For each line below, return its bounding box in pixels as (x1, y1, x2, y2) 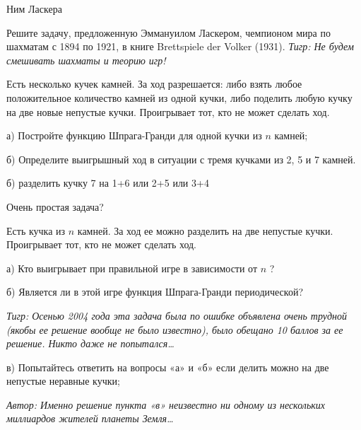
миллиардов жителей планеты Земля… (6, 411, 174, 426)
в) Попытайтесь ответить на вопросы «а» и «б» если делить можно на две (6, 359, 329, 374)
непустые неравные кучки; (6, 373, 120, 388)
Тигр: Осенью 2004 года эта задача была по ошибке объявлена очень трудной (6, 308, 347, 322)
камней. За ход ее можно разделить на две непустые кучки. (77, 223, 333, 238)
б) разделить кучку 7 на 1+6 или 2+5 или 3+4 (6, 175, 209, 190)
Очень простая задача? (6, 199, 104, 214)
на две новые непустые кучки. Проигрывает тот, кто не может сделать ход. (6, 104, 330, 119)
